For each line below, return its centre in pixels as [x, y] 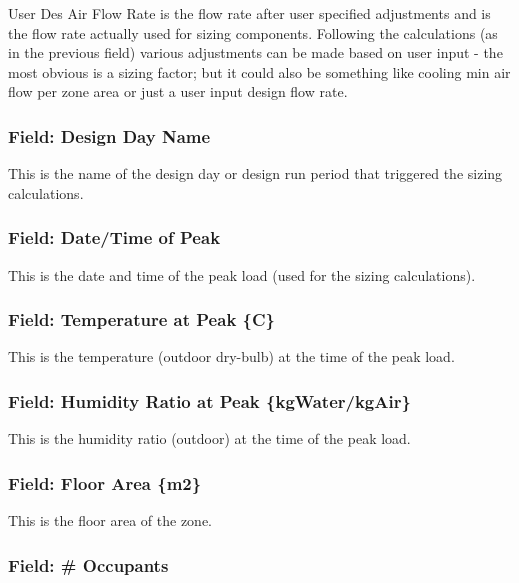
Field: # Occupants [88, 564]
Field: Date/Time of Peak [114, 237]
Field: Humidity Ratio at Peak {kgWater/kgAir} [209, 400]
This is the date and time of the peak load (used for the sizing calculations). [242, 274]
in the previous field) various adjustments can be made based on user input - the [255, 52]
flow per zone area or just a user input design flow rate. [178, 91]
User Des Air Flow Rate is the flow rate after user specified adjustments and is [249, 13]
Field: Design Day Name [109, 135]
